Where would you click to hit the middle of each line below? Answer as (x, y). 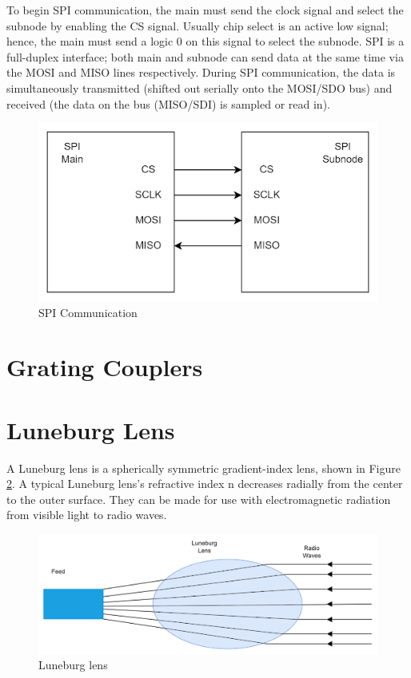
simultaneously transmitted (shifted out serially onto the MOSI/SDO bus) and (200, 87)
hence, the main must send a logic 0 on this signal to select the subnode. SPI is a (205, 41)
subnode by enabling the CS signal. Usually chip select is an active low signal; (198, 25)
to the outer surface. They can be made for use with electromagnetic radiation (199, 499)
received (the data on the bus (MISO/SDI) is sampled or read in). (168, 103)
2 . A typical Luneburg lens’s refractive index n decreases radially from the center (205, 484)
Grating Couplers (105, 367)
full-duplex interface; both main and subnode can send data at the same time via (205, 56)
